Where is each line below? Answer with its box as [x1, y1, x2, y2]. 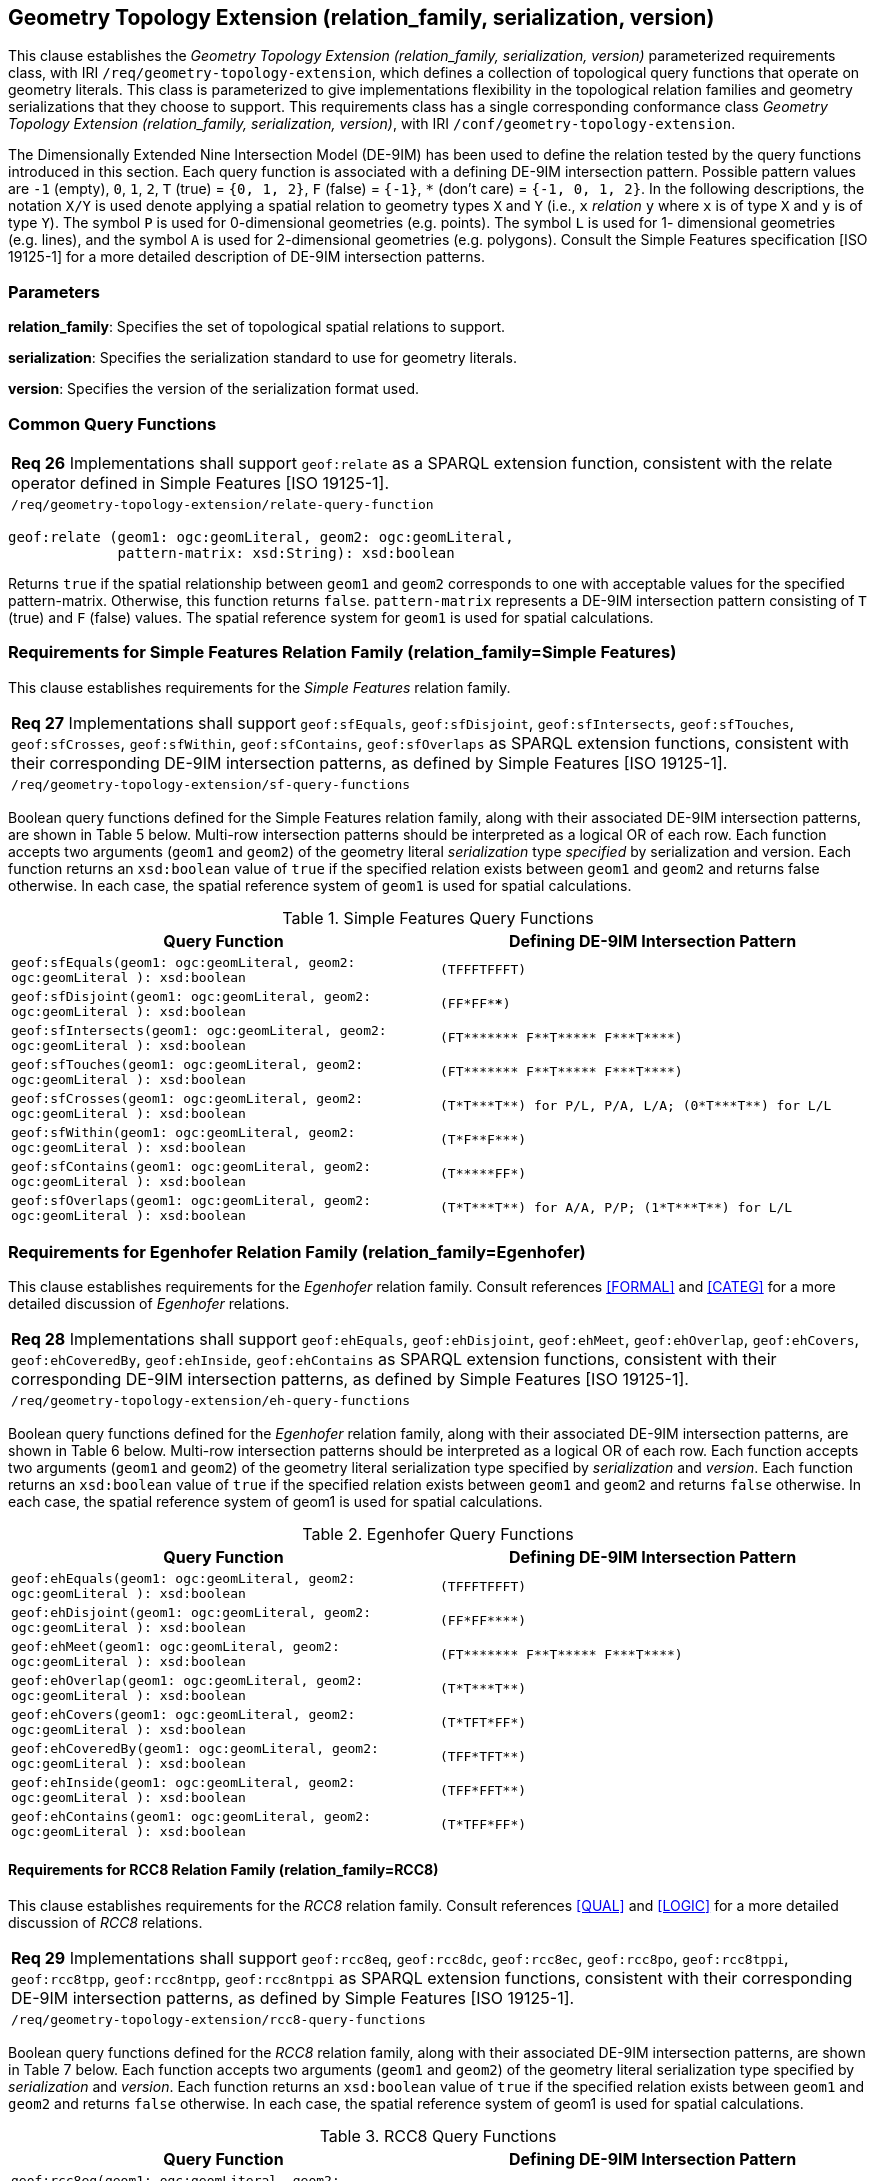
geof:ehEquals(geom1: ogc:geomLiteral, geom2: [11, 1571, 356, 1587]
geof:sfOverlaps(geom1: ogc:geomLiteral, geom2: [11, 1192, 372, 1208]
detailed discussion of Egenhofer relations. [8, 1295, 290, 1313]
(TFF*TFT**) [440, 1748, 527, 1764]
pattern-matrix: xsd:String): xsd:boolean [117, 544, 455, 561]
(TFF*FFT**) [440, 1782, 527, 1798]
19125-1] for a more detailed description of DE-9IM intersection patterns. [8, 248, 485, 266]
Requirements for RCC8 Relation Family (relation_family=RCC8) [8, 1861, 439, 1879]
